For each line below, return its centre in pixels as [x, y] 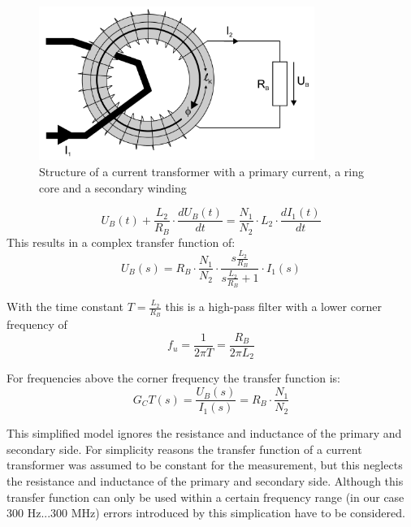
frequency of [37, 324]
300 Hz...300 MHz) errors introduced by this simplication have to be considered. [206, 513]
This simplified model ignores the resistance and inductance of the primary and [204, 433]
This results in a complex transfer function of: [121, 242]
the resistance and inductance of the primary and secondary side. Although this [205, 480]
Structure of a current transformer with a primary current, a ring [201, 172]
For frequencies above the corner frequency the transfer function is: [173, 378]
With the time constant [65, 307]
